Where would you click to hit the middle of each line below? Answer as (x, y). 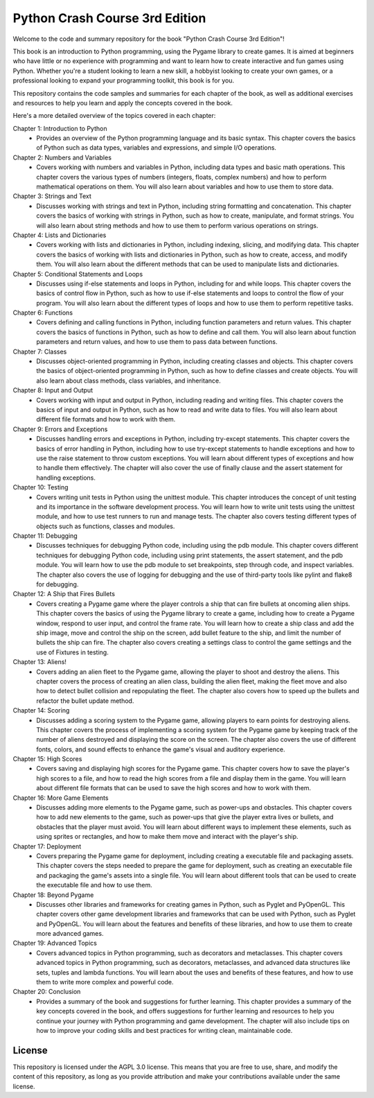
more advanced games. (70, 934)
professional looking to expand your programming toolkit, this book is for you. (124, 80)
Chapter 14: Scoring (41, 711)
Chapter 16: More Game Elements (61, 798)
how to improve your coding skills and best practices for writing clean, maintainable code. (164, 1030)
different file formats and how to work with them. (106, 419)
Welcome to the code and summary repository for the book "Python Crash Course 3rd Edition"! (149, 39)
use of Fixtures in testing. (72, 652)
